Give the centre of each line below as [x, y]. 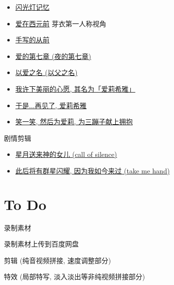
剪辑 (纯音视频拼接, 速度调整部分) [58, 260]
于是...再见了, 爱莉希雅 [51, 105]
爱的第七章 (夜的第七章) [53, 56]
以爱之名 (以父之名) [46, 72]
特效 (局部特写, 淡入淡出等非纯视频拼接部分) [75, 276]
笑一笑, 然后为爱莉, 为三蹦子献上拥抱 [74, 122]
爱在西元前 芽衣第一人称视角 [61, 23]
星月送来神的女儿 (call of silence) [66, 154]
